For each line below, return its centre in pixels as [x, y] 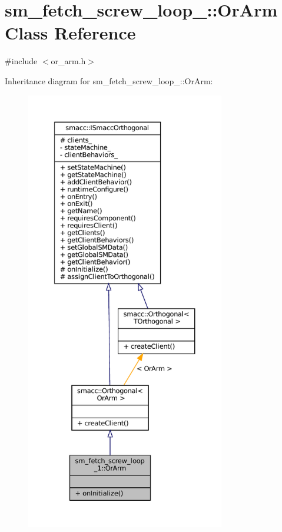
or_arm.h [68, 61]
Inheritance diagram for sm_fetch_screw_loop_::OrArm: [109, 80]
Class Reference [70, 33]
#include [21, 61]
